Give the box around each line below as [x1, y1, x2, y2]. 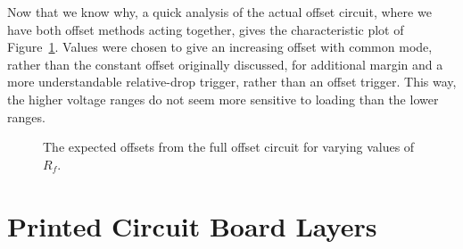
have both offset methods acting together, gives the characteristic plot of [7, 20, 404, 38]
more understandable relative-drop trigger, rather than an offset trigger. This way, [7, 72, 457, 91]
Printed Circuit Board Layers [7, 207, 377, 244]
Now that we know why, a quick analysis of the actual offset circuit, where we [7, 3, 432, 21]
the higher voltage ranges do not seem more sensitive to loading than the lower [7, 89, 439, 108]
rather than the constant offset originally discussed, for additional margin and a [7, 54, 443, 73]
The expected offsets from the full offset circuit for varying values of [43, 137, 415, 156]
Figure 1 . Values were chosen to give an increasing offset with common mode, [7, 37, 433, 56]
